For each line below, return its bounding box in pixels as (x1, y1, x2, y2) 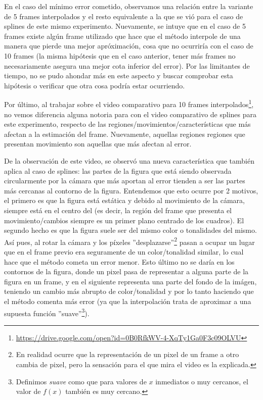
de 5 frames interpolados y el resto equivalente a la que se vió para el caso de (4, 11, 243, 21)
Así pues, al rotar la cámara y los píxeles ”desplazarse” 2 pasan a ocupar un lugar (4, 235, 255, 247)
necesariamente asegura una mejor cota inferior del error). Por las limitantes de (4, 60, 250, 71)
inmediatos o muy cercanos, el (155, 376, 248, 386)
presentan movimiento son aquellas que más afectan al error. (4, 138, 192, 149)
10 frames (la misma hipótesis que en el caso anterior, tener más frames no (4, 50, 236, 61)
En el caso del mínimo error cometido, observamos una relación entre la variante (4, 1, 253, 11)
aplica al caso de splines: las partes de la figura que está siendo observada (4, 165, 232, 176)
